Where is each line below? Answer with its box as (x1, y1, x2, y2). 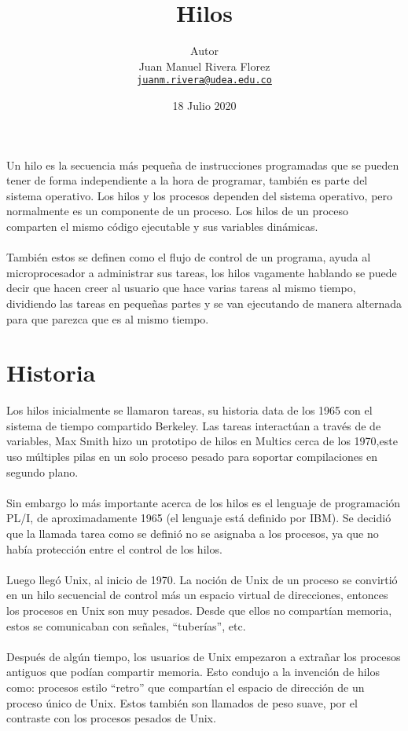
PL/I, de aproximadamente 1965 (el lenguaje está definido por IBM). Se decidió (6, 510, 391, 526)
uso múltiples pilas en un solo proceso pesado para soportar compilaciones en (6, 448, 378, 464)
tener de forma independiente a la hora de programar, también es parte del (6, 172, 368, 188)
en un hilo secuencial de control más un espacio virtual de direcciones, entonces (6, 587, 388, 603)
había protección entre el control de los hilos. (6, 540, 222, 557)
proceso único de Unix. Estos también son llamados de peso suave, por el (6, 694, 358, 711)
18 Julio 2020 (172, 97, 237, 113)
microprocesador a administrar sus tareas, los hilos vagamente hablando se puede (6, 264, 397, 280)
